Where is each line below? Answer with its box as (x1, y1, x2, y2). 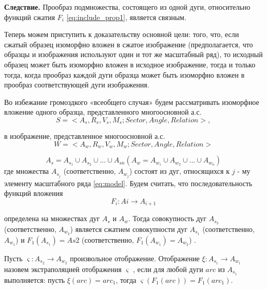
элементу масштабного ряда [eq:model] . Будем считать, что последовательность (4, 177, 253, 188)
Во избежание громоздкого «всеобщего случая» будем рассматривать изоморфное (4, 96, 259, 107)
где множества (4, 166, 49, 176)
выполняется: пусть (4, 274, 65, 285)
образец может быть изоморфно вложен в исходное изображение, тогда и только (4, 59, 256, 69)
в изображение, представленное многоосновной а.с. (4, 131, 165, 141)
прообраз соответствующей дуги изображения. (4, 79, 149, 90)
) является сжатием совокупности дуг (70, 224, 187, 234)
